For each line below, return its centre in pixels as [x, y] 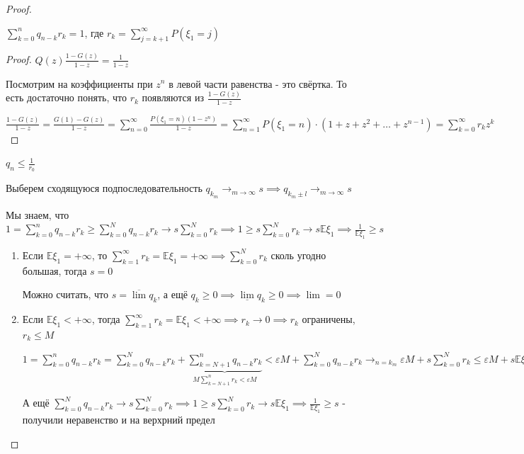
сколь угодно [298, 255]
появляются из [173, 97]
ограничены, [329, 319]
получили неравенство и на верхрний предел [119, 420]
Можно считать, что [65, 294]
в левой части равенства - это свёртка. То [258, 83]
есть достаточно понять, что [66, 97]
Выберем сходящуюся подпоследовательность [104, 188]
